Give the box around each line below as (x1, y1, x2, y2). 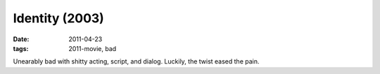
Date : (13, 35, 30, 43)
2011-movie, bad (68, 44, 117, 52)
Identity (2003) (13, 10, 105, 26)
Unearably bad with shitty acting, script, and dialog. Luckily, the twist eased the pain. (13, 57, 260, 66)
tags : (13, 44, 29, 52)
